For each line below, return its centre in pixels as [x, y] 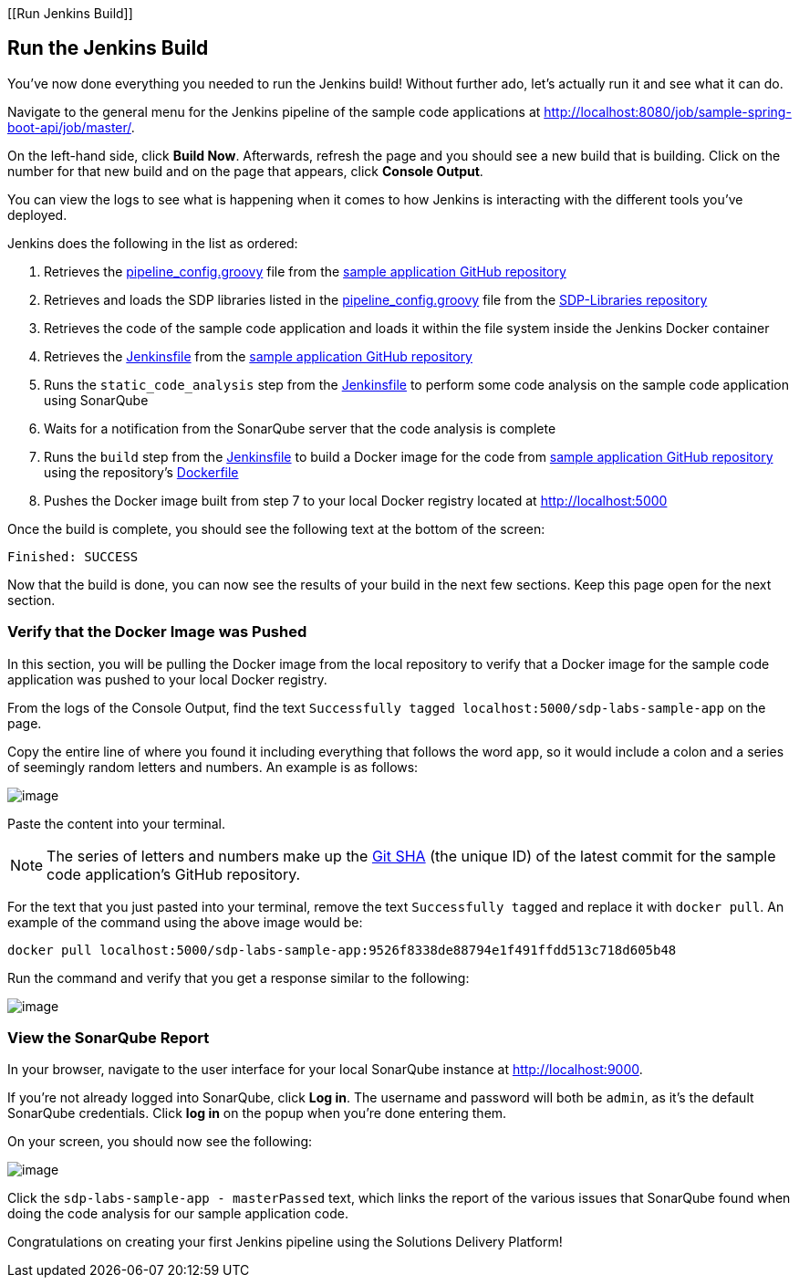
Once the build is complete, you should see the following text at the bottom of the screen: [276, 528]
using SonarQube [96, 400]
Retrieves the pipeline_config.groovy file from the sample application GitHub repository [305, 271]
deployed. [37, 214]
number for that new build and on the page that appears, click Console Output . [245, 171]
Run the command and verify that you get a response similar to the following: [239, 977]
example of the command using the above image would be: [185, 922]
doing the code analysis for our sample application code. [178, 1214]
